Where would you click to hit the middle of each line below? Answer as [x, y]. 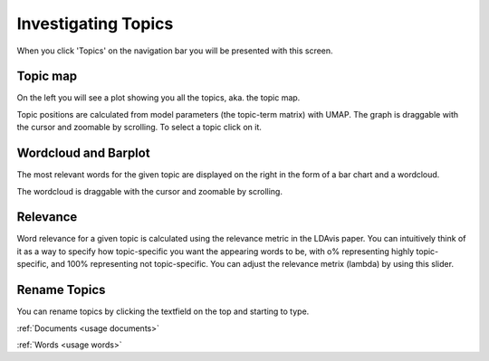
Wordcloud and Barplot [83, 153]
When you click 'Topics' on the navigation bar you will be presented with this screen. [175, 51]
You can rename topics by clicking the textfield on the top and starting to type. [163, 311]
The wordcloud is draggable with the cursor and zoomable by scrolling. [149, 191]
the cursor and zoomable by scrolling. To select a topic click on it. [139, 128]
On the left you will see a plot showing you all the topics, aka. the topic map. [158, 98]
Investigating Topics [95, 24]
